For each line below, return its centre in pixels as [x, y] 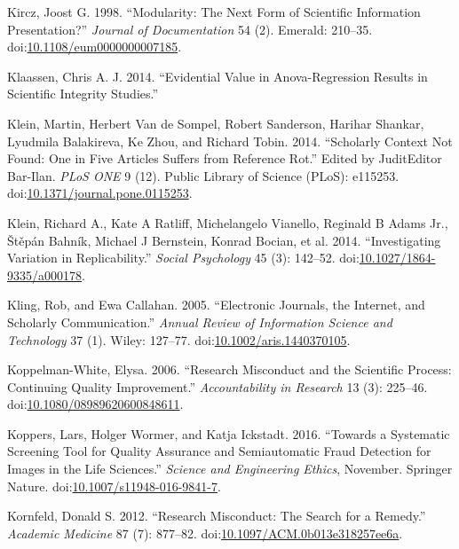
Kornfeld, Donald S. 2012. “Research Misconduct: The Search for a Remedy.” [217, 516]
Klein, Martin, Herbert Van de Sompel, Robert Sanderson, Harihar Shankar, [216, 123]
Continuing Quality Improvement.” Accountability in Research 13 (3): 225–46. [218, 386]
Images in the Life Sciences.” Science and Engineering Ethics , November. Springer [230, 469]
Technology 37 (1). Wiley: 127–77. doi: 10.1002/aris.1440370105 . [179, 339]
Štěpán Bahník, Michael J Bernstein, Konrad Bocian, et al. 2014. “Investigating [224, 240]
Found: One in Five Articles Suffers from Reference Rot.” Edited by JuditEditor [225, 158]
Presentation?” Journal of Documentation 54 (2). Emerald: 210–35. [190, 29]
